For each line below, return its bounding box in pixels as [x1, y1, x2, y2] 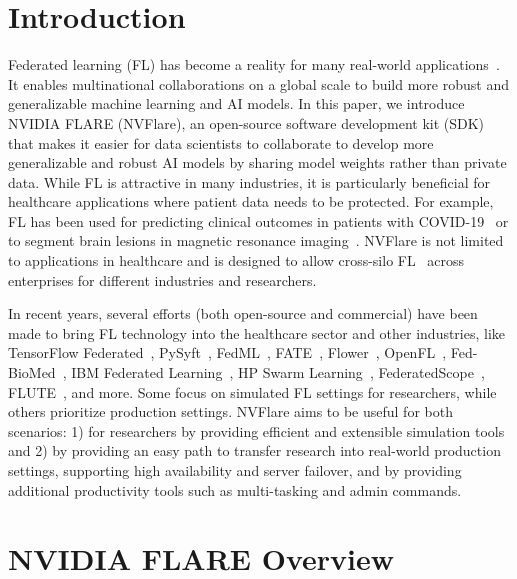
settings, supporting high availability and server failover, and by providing [8, 460, 462, 480]
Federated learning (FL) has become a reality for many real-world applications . [8, 54, 500, 75]
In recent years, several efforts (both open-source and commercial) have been [8, 303, 478, 324]
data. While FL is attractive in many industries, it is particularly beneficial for [8, 171, 490, 192]
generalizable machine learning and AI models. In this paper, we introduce [8, 93, 465, 114]
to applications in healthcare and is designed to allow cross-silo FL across [8, 250, 465, 271]
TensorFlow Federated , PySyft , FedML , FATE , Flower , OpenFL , [8, 342, 447, 363]
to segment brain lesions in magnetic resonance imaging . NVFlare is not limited [8, 230, 504, 251]
